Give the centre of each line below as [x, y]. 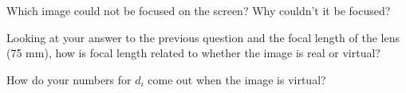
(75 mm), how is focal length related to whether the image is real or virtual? [193, 53]
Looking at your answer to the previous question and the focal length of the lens [203, 37]
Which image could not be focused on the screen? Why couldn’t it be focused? [199, 10]
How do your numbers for [69, 79]
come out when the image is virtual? [237, 79]
